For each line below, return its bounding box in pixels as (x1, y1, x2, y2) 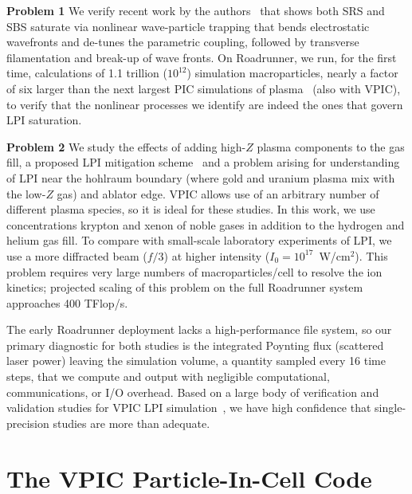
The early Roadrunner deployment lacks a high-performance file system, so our (6, 321, 392, 338)
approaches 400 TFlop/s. (6, 294, 128, 311)
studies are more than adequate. (53, 414, 210, 431)
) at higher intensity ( (163, 247, 270, 264)
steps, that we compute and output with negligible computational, (6, 368, 330, 385)
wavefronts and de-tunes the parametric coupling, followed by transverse (6, 33, 359, 50)
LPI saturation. (6, 112, 82, 128)
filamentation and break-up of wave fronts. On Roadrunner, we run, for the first (6, 49, 397, 65)
